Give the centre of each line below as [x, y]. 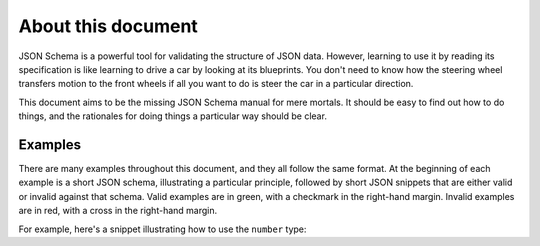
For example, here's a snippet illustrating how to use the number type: [162, 229]
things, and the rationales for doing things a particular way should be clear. [172, 116]
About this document [108, 26]
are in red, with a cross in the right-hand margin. [118, 211]
